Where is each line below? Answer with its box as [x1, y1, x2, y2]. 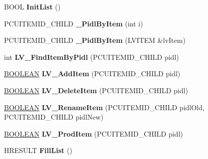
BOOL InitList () [4, 1, 61, 11]
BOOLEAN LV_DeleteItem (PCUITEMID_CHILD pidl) [4, 85, 188, 95]
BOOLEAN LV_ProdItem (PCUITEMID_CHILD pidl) [4, 128, 183, 139]
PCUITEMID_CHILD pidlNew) [4, 112, 104, 122]
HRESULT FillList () [4, 145, 72, 156]
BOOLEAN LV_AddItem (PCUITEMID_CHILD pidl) [4, 68, 181, 79]
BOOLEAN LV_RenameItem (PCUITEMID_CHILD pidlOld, [4, 102, 205, 112]
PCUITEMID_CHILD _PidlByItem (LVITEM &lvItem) [4, 35, 186, 45]
